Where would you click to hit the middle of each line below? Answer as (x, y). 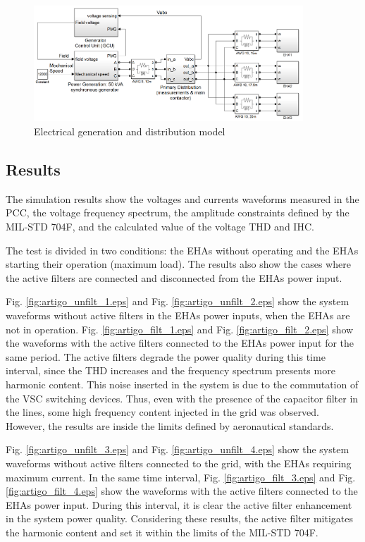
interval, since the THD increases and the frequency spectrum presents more (171, 370)
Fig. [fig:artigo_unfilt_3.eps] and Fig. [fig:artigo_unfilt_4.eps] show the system (178, 449)
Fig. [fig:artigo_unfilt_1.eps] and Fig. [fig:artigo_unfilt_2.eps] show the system (178, 301)
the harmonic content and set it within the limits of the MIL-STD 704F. (162, 532)
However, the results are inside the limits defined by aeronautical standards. (170, 425)
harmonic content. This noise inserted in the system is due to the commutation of (182, 384)
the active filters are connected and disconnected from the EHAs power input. (174, 277)
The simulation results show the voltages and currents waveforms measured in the (182, 198)
